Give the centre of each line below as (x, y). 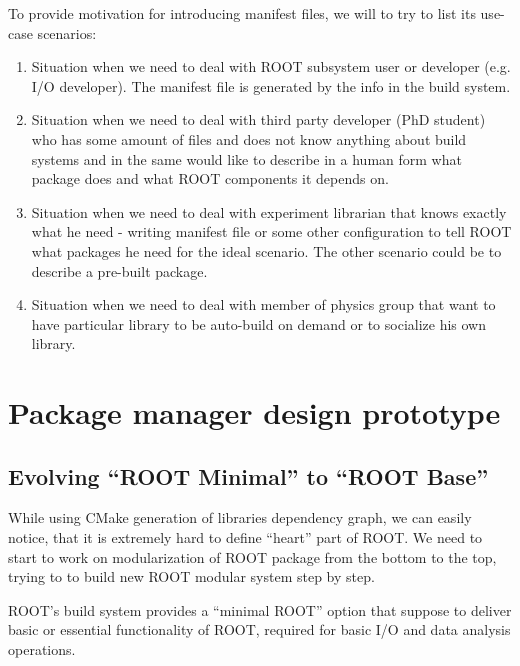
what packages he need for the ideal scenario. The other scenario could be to (266, 250)
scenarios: (67, 32)
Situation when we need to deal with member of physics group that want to (263, 304)
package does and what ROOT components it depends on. (210, 178)
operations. (42, 649)
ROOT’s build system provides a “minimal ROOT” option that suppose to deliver (260, 609)
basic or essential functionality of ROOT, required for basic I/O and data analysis (259, 629)
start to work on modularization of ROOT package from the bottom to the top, (252, 556)
